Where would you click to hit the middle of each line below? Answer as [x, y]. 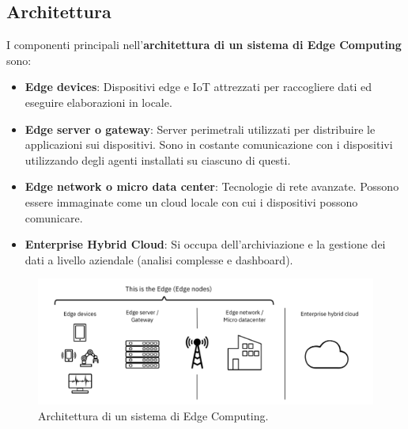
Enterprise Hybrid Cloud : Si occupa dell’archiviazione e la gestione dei [205, 244]
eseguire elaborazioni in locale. [98, 102]
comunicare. [54, 217]
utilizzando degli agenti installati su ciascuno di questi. [158, 159]
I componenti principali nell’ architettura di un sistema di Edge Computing [204, 45]
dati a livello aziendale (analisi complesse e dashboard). [159, 259]
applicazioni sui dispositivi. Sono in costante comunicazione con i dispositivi [209, 144]
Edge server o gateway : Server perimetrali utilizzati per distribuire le [200, 129]
